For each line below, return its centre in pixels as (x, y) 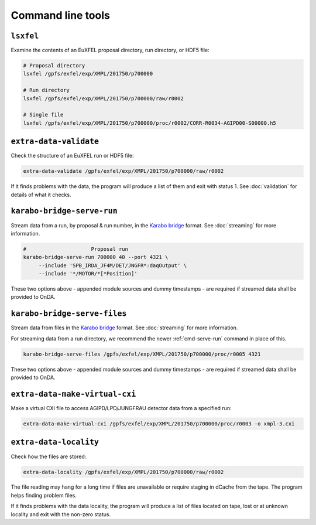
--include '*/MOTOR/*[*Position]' (88, 274)
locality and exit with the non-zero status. (61, 514)
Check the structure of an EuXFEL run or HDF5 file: (72, 156)
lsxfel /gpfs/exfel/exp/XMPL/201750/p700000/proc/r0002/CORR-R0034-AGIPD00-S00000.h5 (150, 123)
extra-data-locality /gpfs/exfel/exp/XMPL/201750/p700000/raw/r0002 (123, 472)
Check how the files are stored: (49, 456)
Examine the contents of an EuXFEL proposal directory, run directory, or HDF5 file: (110, 50)
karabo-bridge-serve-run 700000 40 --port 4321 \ (96, 257)
